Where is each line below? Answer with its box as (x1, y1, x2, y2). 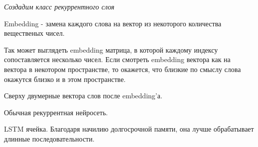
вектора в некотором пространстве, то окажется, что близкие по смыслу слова (4, 64, 241, 74)
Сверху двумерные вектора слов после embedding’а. (4, 90, 162, 101)
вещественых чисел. (4, 28, 65, 38)
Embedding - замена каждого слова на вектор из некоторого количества (4, 18, 222, 28)
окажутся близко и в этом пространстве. (4, 73, 126, 84)
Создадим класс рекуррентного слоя (4, 1, 115, 11)
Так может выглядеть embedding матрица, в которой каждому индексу (4, 44, 218, 55)
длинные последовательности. (4, 133, 95, 144)
